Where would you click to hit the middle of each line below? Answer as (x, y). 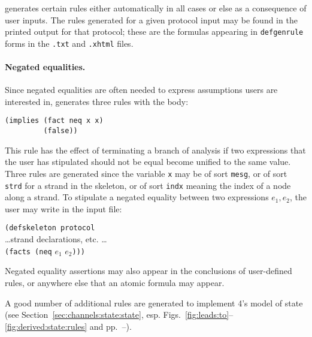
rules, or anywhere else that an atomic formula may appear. (115, 282)
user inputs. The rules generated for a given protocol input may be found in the (151, 19)
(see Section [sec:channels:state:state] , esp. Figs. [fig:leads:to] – (119, 315)
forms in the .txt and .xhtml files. (69, 43)
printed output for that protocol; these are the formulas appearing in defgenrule (154, 31)
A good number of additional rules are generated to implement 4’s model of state (154, 303)
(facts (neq (28, 252)
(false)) (60, 131)
